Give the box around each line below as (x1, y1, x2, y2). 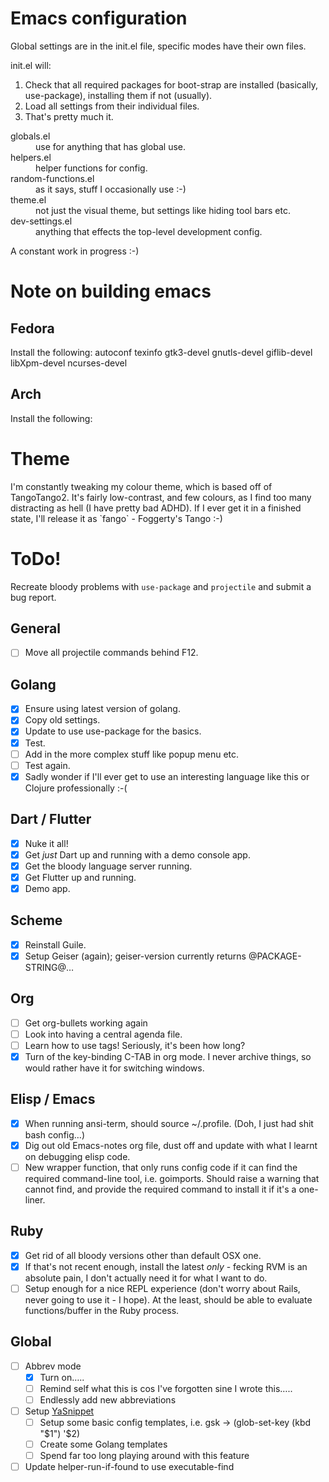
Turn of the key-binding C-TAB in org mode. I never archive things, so (24, 1050, 312, 1062)
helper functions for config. (35, 162, 148, 174)
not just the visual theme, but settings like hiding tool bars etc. (35, 204, 291, 216)
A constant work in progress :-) (10, 245, 140, 257)
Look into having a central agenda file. (24, 1028, 183, 1040)
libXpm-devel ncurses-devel (10, 357, 128, 369)
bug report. (10, 591, 57, 603)
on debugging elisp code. (24, 1150, 131, 1162)
